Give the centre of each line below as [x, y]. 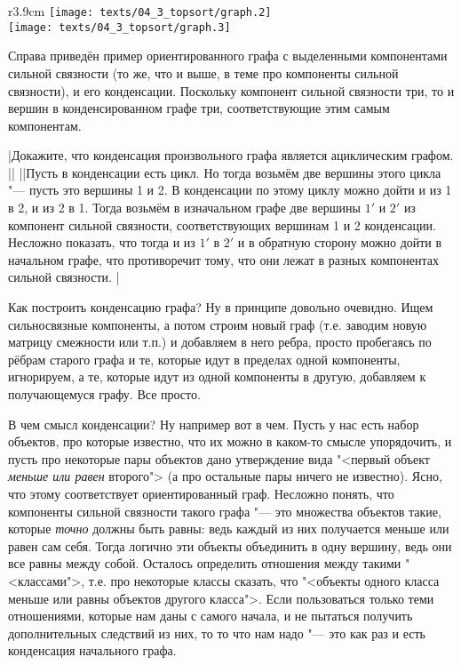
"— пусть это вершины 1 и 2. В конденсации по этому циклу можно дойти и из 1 [230, 190]
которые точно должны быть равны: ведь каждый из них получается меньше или [229, 529]
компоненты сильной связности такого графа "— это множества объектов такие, [225, 511]
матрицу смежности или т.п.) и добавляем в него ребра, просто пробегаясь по [220, 342]
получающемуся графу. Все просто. [104, 394]
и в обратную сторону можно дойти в [340, 242]
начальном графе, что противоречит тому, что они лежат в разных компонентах [224, 259]
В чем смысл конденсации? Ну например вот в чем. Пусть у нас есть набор [214, 424]
